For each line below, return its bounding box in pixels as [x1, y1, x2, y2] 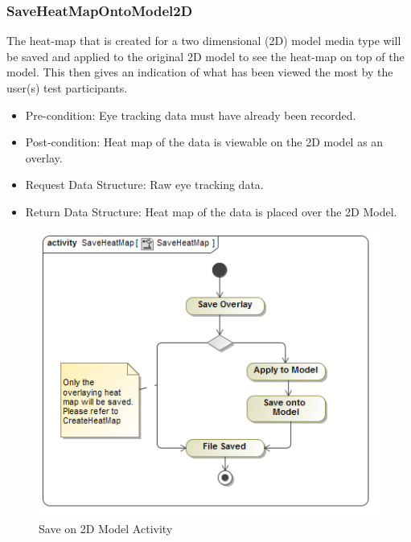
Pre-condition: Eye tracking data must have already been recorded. [25, 106, 356, 123]
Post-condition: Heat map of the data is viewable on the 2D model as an [25, 133, 384, 150]
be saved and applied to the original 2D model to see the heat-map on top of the [6, 47, 405, 64]
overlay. [25, 149, 63, 166]
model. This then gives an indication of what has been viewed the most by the [6, 64, 393, 80]
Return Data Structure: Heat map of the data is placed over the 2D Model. [25, 203, 397, 220]
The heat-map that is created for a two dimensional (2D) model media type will [6, 32, 401, 49]
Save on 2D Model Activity [39, 520, 173, 537]
